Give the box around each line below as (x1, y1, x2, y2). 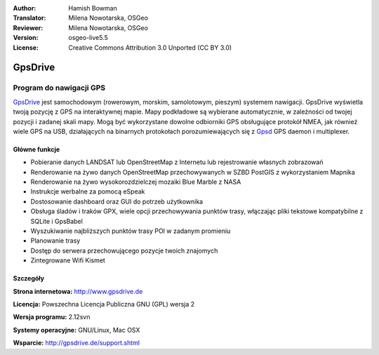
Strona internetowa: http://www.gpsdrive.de (13, 287, 143, 295)
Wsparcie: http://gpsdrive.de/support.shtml (13, 339, 140, 347)
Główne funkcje (13, 145, 60, 154)
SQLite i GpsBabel (30, 217, 84, 225)
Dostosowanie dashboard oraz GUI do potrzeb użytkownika (30, 197, 204, 206)
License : (13, 43, 39, 52)
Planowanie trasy (30, 236, 81, 245)
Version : (13, 34, 39, 42)
